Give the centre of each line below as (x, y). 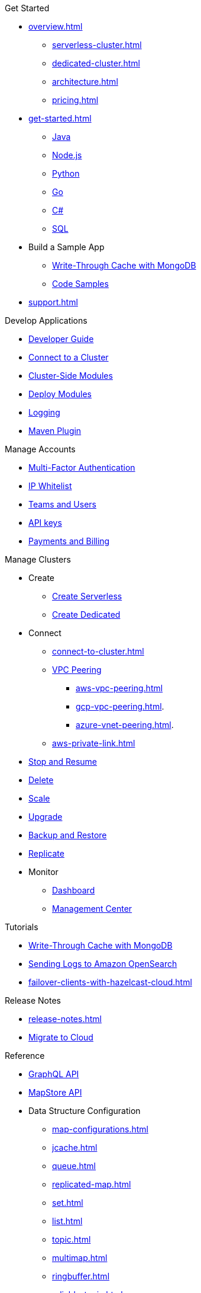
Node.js (67, 155)
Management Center (92, 909)
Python (66, 173)
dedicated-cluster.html (96, 63)
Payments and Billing (69, 541)
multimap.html (80, 1258)
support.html (53, 302)
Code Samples (80, 284)
